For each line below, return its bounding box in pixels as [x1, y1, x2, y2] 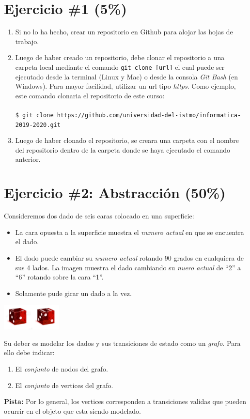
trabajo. [15, 36, 39, 46]
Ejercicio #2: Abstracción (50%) [4, 183, 226, 202]
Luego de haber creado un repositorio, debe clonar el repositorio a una [15, 52, 225, 62]
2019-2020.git [15, 121, 61, 128]
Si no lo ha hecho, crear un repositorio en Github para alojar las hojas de [15, 27, 233, 37]
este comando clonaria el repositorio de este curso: [15, 90, 165, 100]
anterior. [15, 154, 41, 164]
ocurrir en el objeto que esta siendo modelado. [4, 405, 141, 416]
